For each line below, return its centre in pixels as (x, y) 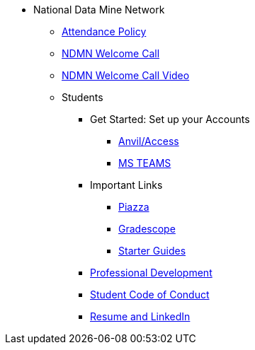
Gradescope (147, 229)
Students (83, 97)
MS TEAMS (145, 163)
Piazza (134, 207)
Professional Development (151, 273)
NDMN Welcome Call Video (126, 75)
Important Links (126, 185)
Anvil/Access (149, 141)
